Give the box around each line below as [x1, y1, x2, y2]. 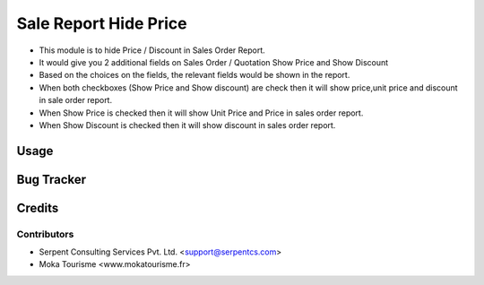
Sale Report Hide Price [16, 13, 187, 33]
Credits [16, 200, 59, 215]
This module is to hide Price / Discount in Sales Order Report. [39, 45, 266, 56]
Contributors [16, 228, 74, 240]
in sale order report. [39, 95, 112, 106]
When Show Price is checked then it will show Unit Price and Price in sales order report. [39, 108, 364, 118]
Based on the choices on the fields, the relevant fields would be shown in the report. [39, 70, 350, 81]
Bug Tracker [16, 171, 87, 187]
